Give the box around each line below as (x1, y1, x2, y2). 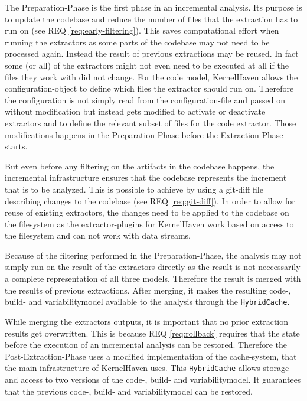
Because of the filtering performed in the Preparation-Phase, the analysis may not (5, 249, 302, 261)
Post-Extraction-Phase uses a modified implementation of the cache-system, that (5, 350, 297, 362)
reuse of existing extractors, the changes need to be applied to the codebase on (5, 206, 289, 219)
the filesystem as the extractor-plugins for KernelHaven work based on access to (5, 217, 294, 230)
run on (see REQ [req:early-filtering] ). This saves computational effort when (5, 24, 279, 37)
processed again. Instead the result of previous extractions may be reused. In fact (5, 47, 299, 60)
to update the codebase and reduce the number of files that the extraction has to (5, 12, 298, 25)
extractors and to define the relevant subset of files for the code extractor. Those (5, 116, 296, 129)
